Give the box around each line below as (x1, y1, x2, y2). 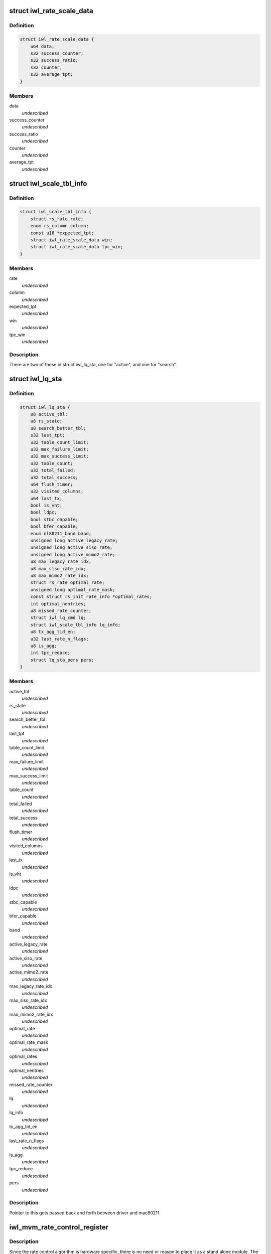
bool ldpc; (30, 510, 57, 515)
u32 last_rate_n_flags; (30, 636, 89, 642)
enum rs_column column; (30, 223, 89, 229)
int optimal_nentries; (30, 601, 86, 606)
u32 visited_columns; (30, 489, 84, 494)
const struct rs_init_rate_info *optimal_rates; (30, 594, 153, 599)
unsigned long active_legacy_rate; (30, 538, 118, 544)
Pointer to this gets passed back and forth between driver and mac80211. (9, 1209, 161, 1216)
